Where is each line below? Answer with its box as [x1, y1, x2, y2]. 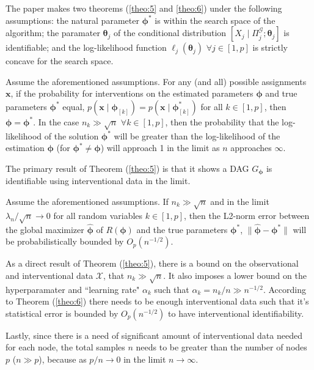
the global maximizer [5, 223, 84, 235]
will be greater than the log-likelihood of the [114, 129, 280, 142]
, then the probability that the [165, 115, 279, 128]
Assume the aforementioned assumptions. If [5, 194, 169, 207]
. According [263, 283, 306, 295]
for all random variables [53, 209, 143, 221]
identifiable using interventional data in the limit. [5, 174, 191, 187]
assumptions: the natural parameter [5, 13, 139, 26]
